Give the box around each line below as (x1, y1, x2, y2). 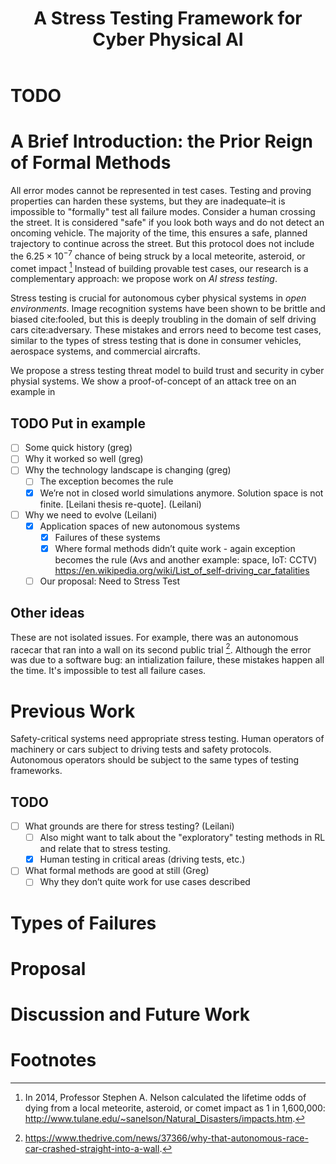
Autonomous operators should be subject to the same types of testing (10, 754, 300, 766)
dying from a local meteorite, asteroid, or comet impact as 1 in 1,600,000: (24, 1102, 326, 1114)
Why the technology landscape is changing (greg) (24, 464, 232, 476)
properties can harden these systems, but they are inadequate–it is (10, 195, 286, 207)
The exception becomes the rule (39, 475, 174, 487)
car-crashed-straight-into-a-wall (24, 1142, 160, 1154)
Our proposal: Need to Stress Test (39, 575, 181, 587)
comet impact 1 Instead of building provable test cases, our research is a (10, 260, 309, 274)
